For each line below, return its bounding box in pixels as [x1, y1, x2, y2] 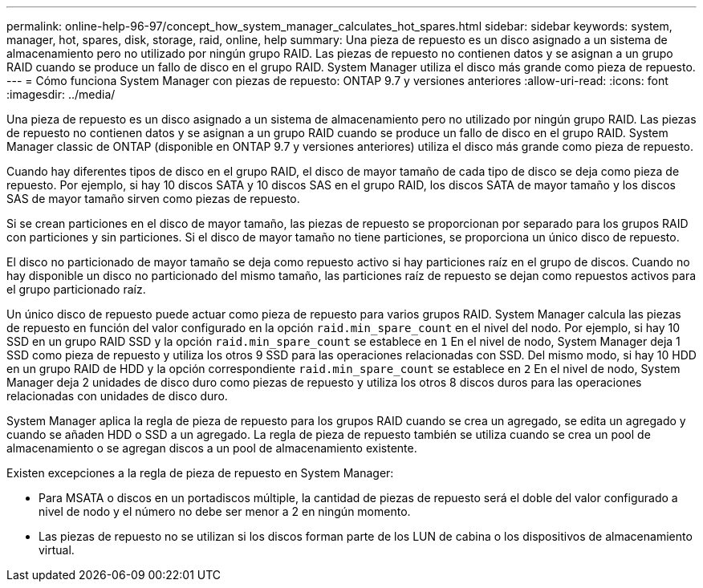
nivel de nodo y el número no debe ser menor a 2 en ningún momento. [39, 505, 411, 518]
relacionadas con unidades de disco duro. [6, 389, 228, 403]
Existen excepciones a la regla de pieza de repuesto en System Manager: [6, 466, 394, 480]
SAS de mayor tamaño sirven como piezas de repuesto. [6, 192, 300, 205]
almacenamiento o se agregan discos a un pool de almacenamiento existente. [6, 441, 417, 455]
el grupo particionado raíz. [6, 282, 146, 296]
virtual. [39, 543, 75, 557]
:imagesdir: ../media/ [6, 87, 116, 101]
